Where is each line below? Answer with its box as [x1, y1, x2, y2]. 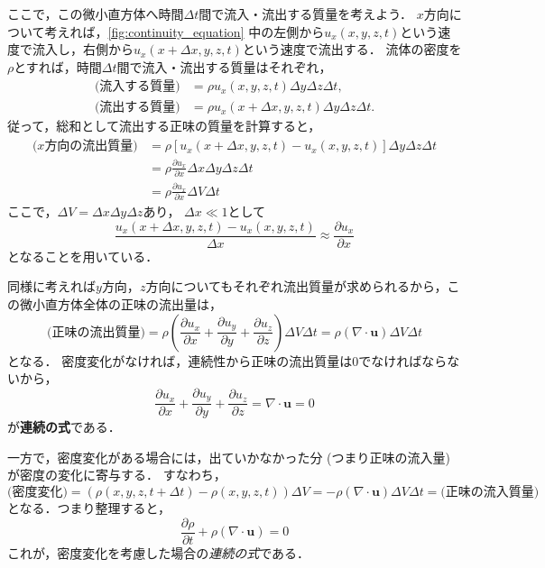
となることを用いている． [7, 246, 159, 265]
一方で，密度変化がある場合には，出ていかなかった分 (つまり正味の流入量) [7, 447, 450, 466]
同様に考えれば [7, 277, 96, 296]
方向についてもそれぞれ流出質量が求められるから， [145, 277, 448, 296]
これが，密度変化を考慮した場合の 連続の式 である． [7, 543, 310, 562]
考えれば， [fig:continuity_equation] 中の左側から [44, 22, 325, 41]
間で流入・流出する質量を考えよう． [199, 5, 413, 23]
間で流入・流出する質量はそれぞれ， [116, 57, 332, 76]
